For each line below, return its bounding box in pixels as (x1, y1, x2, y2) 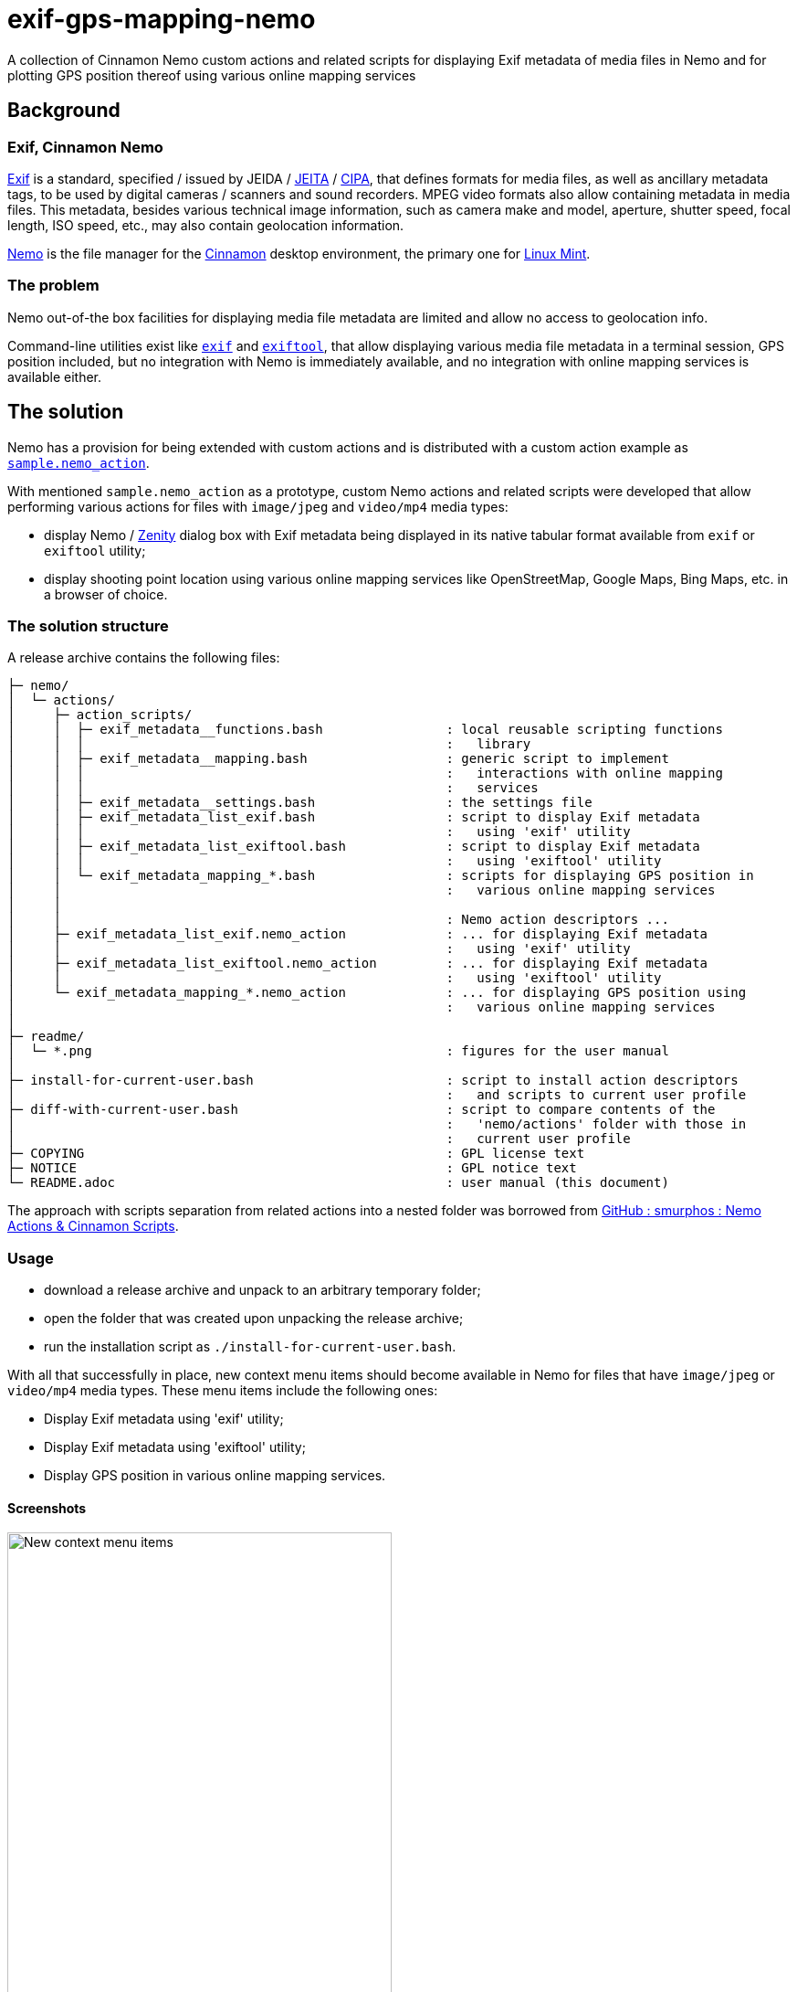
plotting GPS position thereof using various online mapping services (7, 67, 416, 83)
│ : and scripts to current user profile (7, 1087, 747, 1103)
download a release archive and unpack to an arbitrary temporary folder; (44, 1282, 481, 1298)
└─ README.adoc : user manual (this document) (7, 1175, 669, 1191)
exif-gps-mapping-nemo (7, 4, 316, 35)
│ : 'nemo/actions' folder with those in (7, 1117, 747, 1132)
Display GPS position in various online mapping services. (44, 1468, 386, 1484)
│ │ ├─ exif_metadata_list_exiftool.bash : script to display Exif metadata (7, 839, 700, 854)
